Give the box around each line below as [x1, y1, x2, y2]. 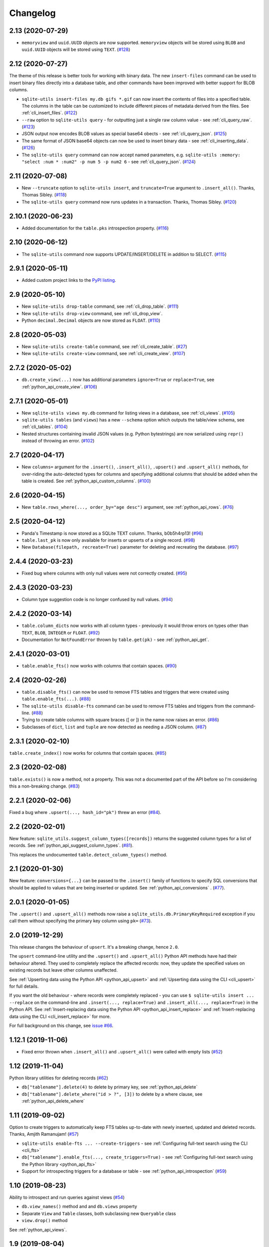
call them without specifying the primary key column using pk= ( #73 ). [9, 918, 152, 924]
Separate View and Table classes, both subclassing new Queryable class [21, 1210, 176, 1217]
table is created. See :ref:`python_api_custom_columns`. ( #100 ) [21, 478, 151, 484]
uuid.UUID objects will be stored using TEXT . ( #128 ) [21, 46, 131, 52]
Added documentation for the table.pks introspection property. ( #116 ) [21, 225, 169, 231]
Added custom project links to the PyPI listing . [21, 277, 117, 283]
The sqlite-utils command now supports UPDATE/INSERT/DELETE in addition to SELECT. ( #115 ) [21, 251, 227, 257]
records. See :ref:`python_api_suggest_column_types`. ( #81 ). [9, 842, 134, 848]
